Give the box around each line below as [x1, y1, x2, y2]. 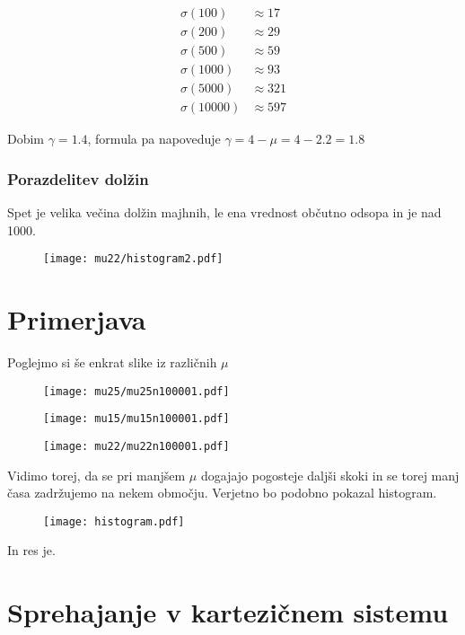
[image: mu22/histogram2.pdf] [43, 252, 224, 266]
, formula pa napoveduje [87, 129, 221, 148]
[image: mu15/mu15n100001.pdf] [43, 412, 230, 426]
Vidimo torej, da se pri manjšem [7, 465, 186, 484]
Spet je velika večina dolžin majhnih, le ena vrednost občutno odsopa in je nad [7, 203, 442, 221]
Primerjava [7, 301, 146, 338]
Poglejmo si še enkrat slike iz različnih [7, 352, 217, 371]
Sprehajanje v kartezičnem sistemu [7, 594, 449, 631]
